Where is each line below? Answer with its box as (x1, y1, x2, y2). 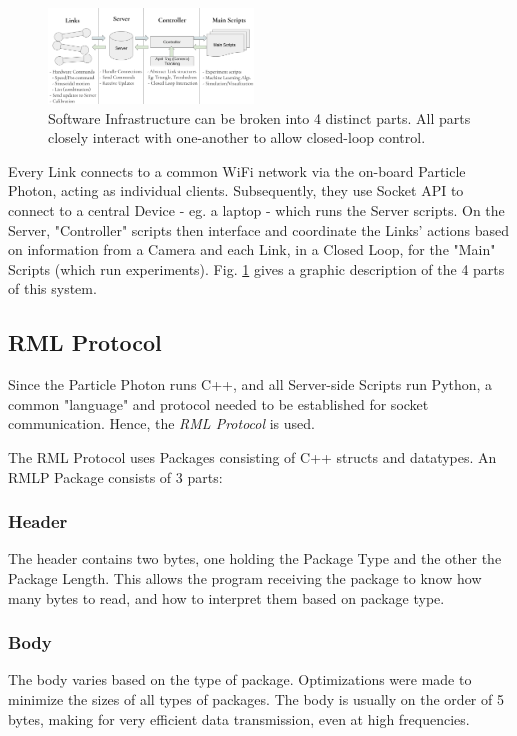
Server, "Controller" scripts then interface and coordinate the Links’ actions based (8, 219, 509, 240)
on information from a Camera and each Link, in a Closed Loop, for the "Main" (8, 239, 496, 260)
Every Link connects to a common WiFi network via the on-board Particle (8, 160, 466, 181)
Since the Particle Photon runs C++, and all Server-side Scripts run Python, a (8, 374, 493, 395)
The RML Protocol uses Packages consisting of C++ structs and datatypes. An (8, 446, 497, 467)
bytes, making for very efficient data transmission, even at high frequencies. (8, 708, 470, 729)
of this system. (8, 278, 97, 299)
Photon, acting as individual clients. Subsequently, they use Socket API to (8, 180, 464, 201)
